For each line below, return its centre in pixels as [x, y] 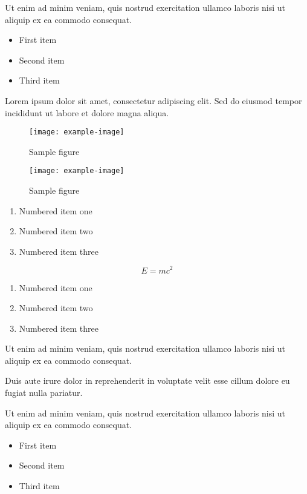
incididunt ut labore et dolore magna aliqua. [87, 112]
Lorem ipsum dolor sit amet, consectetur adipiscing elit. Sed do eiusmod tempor [153, 100]
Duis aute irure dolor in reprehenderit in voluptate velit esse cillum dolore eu [147, 380]
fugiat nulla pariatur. [44, 393]
